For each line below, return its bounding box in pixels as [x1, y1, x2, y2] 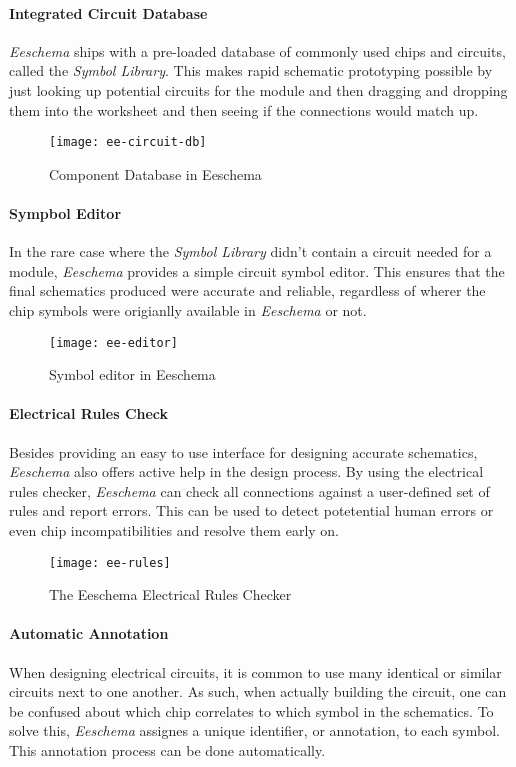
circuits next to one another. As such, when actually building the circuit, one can [9, 681, 507, 702]
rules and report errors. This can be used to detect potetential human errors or [9, 500, 494, 521]
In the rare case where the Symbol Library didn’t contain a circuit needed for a [9, 241, 492, 262]
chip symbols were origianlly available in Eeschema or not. [9, 300, 367, 320]
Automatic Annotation [9, 623, 169, 644]
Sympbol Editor [9, 203, 122, 224]
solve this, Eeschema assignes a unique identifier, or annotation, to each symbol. [9, 720, 500, 741]
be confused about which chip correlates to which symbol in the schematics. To [9, 700, 494, 721]
